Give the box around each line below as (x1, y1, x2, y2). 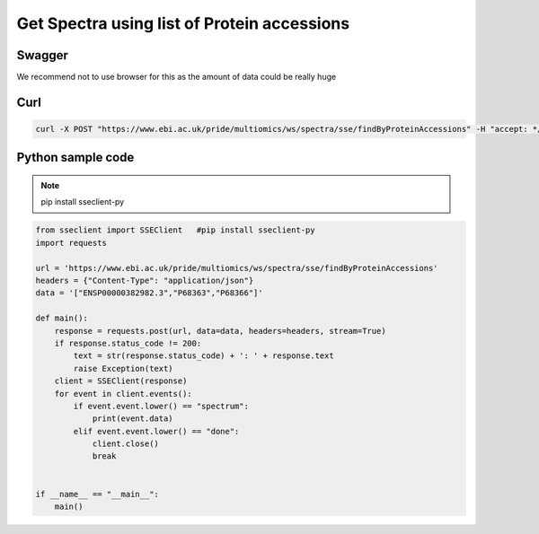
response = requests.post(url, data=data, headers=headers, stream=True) (54, 326, 386, 336)
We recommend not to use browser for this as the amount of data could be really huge (16, 72, 337, 83)
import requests (35, 238, 108, 248)
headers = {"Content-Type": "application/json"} (35, 276, 254, 285)
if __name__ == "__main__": (35, 489, 159, 499)
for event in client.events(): (54, 389, 192, 398)
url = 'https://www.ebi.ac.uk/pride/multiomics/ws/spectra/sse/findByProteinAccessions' (35, 263, 439, 273)
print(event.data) (92, 414, 174, 424)
